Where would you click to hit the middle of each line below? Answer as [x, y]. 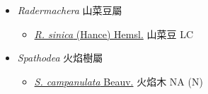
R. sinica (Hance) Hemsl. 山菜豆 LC [114, 34]
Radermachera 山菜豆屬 [70, 10]
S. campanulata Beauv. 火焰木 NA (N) [119, 81]
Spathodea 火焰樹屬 [60, 58]
